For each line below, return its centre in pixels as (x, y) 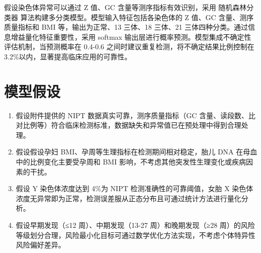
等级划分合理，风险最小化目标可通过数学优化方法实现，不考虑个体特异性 (136, 235)
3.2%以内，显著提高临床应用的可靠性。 (68, 56)
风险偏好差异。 (40, 245)
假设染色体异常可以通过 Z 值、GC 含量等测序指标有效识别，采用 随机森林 (125, 7)
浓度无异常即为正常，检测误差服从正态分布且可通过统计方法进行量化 (128, 198)
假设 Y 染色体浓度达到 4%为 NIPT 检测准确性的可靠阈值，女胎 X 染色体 (135, 188)
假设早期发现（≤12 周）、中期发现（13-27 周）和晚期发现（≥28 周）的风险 (135, 225)
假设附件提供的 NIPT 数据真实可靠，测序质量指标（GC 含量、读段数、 (132, 115)
